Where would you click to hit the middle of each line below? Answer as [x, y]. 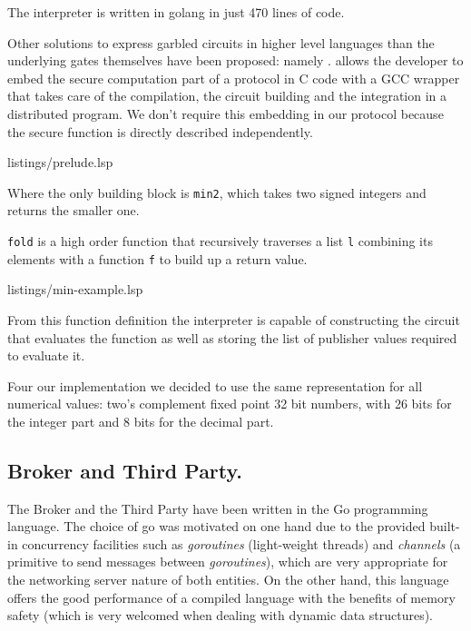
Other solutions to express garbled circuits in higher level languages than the [221, 42]
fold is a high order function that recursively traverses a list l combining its [220, 241]
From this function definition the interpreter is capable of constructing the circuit [234, 319]
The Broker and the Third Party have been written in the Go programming [218, 508]
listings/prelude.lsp [60, 162]
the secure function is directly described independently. [160, 131]
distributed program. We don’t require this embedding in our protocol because [226, 113]
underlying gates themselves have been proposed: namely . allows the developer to [235, 60]
